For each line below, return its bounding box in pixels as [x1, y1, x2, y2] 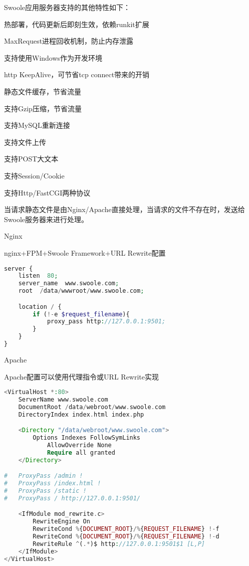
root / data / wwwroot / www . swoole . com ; [18, 287, 144, 295]
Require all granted [47, 449, 115, 456]
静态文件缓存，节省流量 [4, 86, 81, 96]
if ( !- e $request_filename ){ [33, 310, 130, 318]
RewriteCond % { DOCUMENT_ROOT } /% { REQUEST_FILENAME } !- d [33, 533, 219, 540]
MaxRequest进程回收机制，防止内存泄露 [4, 36, 134, 46]
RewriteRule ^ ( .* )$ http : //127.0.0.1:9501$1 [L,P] [33, 540, 205, 547]
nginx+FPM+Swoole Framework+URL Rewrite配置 [4, 247, 166, 258]
